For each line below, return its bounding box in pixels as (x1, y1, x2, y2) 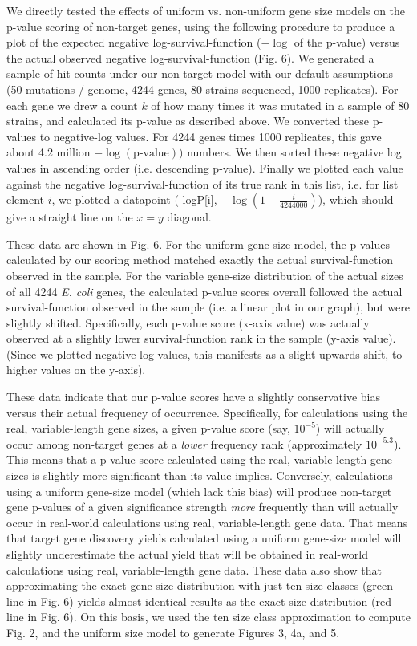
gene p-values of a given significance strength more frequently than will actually (6, 498, 399, 515)
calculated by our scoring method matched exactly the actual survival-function (6, 251, 394, 268)
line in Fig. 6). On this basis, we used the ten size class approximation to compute (6, 608, 411, 625)
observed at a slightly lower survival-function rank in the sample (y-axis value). (6, 330, 396, 347)
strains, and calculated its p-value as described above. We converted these (6, 112, 370, 129)
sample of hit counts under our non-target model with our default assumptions (6, 65, 394, 82)
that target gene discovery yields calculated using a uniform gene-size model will (6, 530, 402, 546)
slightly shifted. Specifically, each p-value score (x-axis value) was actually (6, 314, 370, 331)
